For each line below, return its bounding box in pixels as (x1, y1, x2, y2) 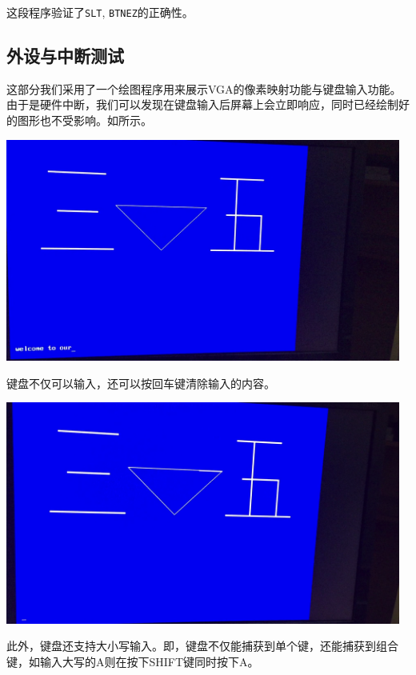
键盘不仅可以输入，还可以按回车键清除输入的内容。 (6, 374, 275, 391)
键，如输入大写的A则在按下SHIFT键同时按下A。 (6, 653, 259, 669)
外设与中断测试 (6, 43, 124, 68)
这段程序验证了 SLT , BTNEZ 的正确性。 (6, 4, 194, 20)
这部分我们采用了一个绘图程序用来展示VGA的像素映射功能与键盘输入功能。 (6, 80, 402, 97)
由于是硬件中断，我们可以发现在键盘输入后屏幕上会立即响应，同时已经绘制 (6, 96, 398, 113)
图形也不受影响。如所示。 (17, 112, 152, 129)
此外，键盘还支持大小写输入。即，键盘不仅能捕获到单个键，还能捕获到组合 (6, 637, 398, 654)
